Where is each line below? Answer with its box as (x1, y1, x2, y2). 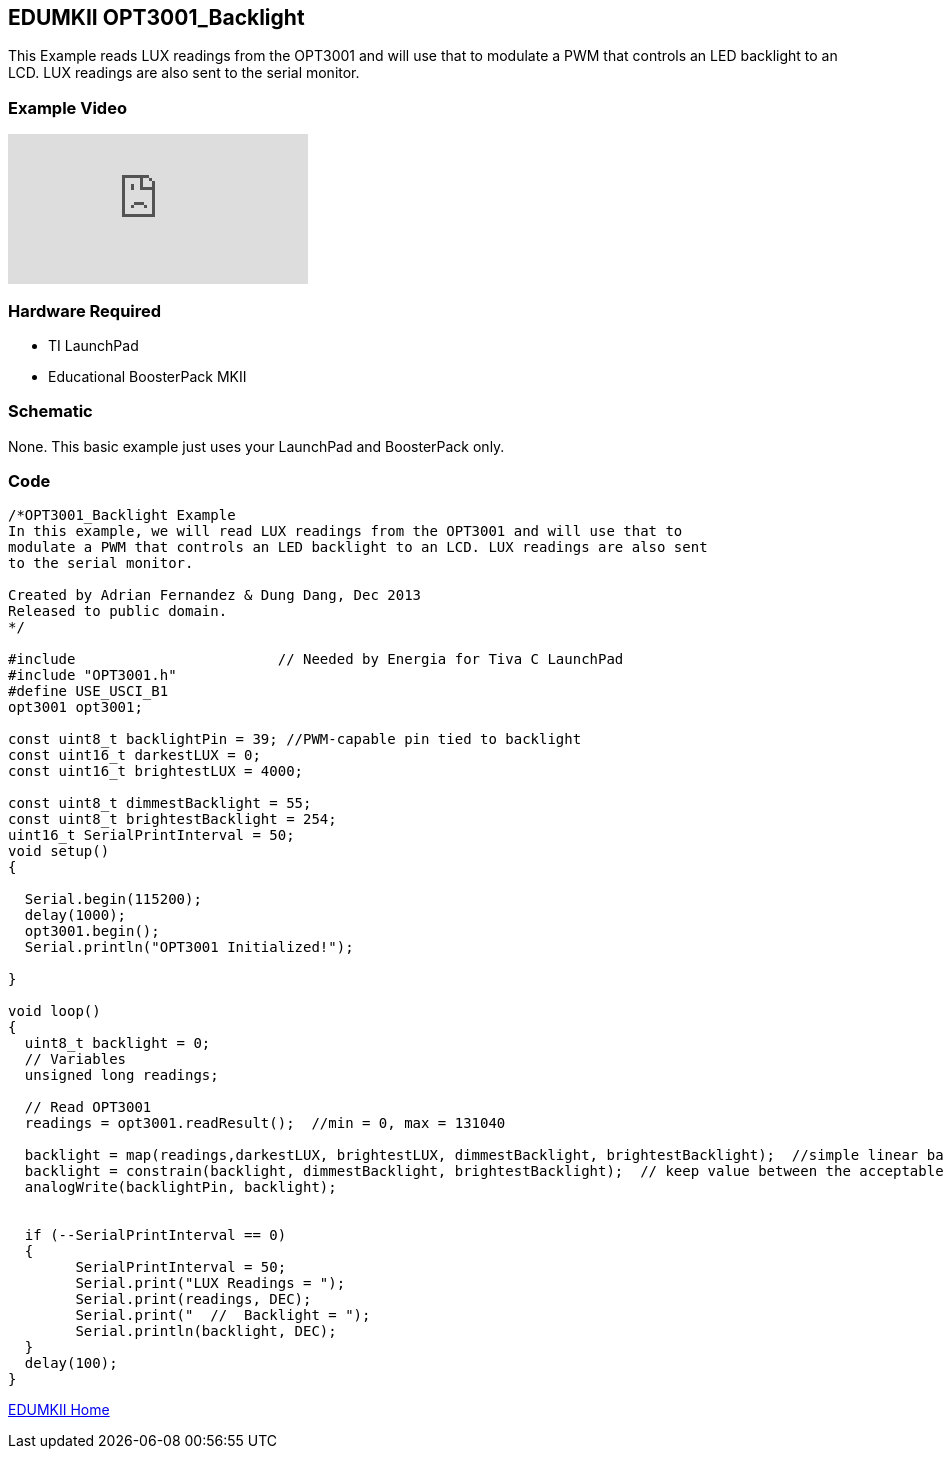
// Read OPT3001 (24, 1099, 152, 1116)
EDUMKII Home (8, 1401, 110, 1419)
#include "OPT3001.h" (8, 667, 177, 684)
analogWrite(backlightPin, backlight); (24, 1179, 337, 1196)
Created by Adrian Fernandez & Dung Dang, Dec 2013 (8, 587, 422, 604)
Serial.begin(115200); (24, 891, 202, 908)
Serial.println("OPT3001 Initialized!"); (24, 939, 354, 956)
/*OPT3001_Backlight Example (8, 507, 236, 524)
